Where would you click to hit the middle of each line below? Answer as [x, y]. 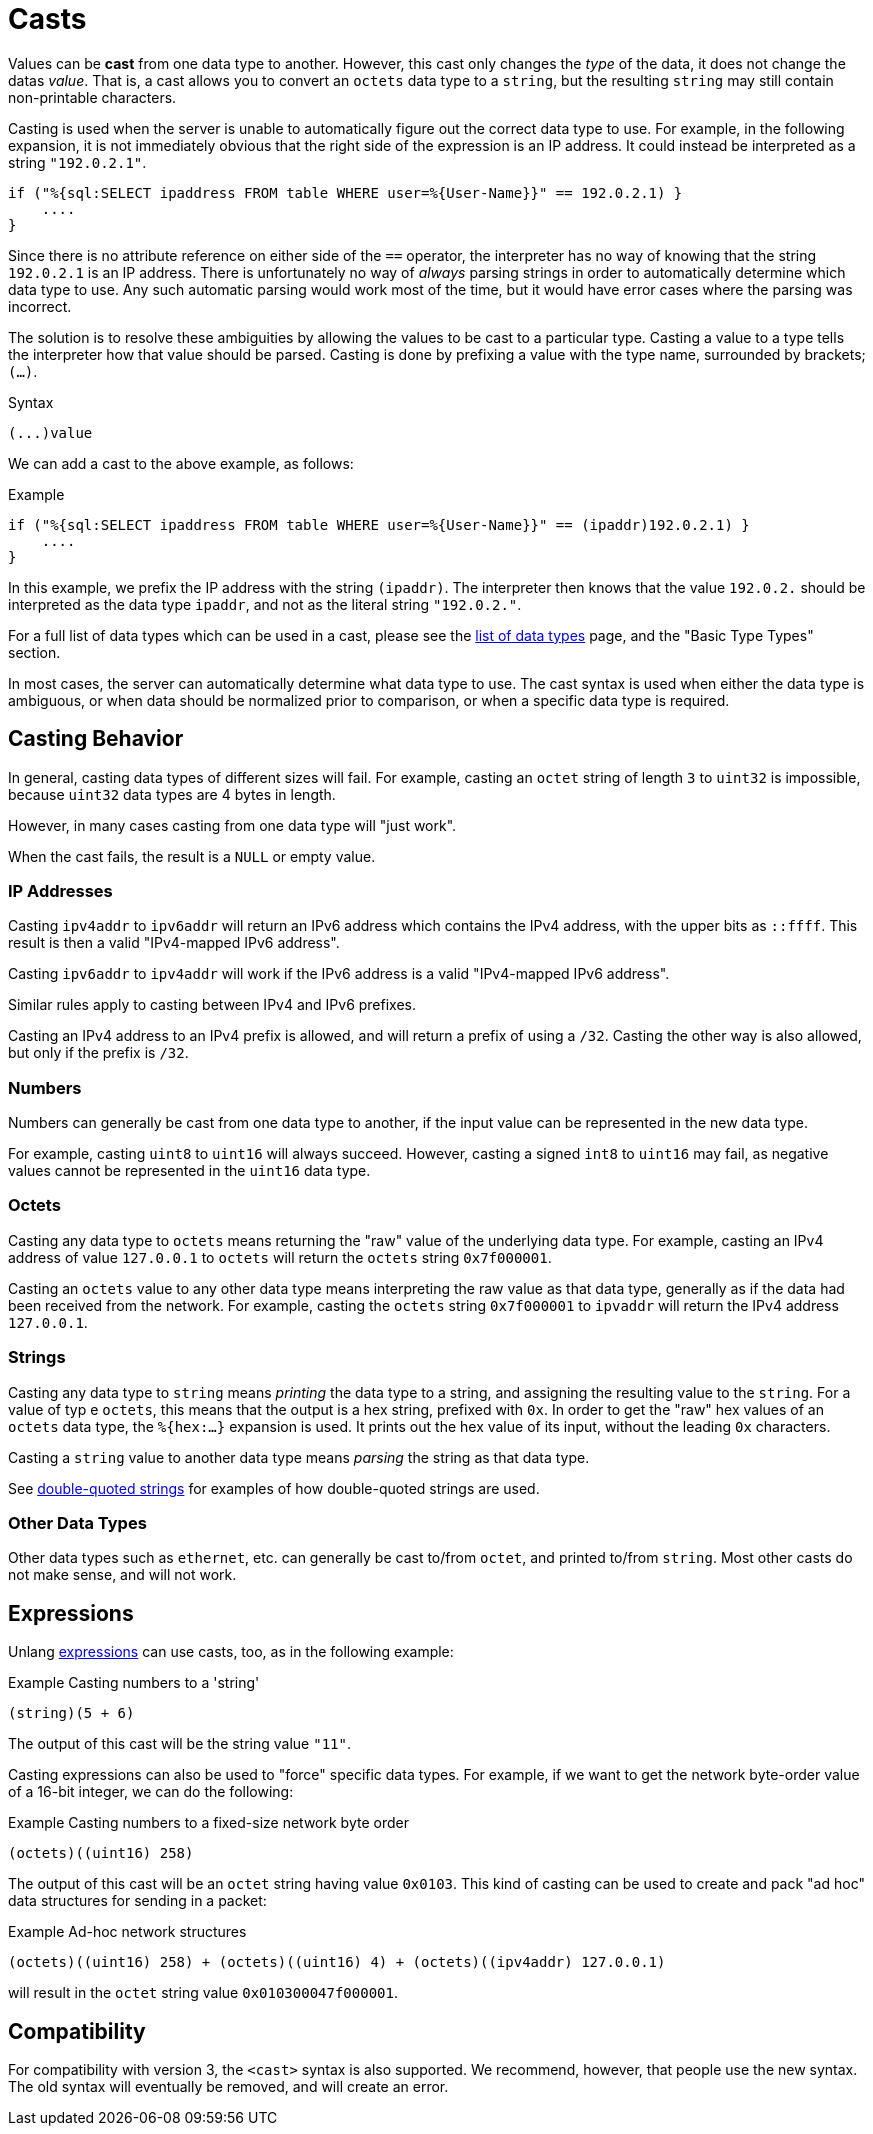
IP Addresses [60, 890]
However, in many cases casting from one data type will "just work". [232, 825]
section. [34, 652]
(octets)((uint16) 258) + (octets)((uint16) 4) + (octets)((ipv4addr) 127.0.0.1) [337, 1962]
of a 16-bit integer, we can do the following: [151, 1792]
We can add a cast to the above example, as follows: [181, 463]
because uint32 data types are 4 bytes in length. [172, 794]
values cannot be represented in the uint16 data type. [189, 1171]
